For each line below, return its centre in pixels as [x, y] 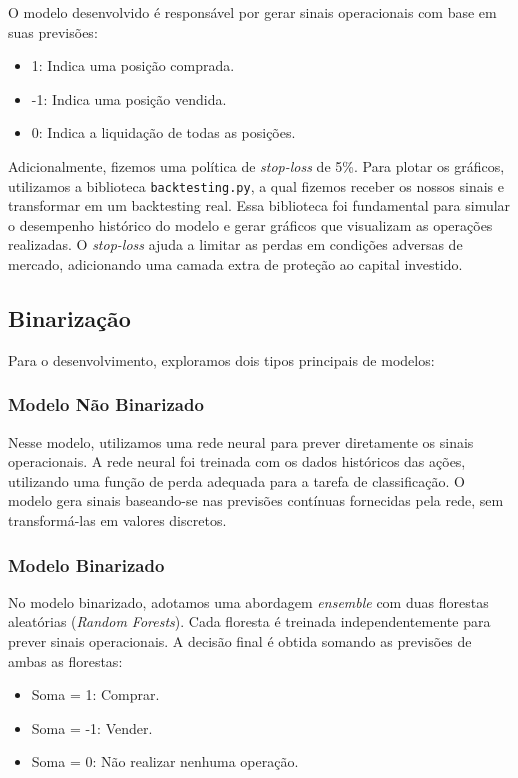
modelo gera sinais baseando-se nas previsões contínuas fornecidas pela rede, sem [256, 500]
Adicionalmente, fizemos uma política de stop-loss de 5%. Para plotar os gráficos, [256, 165]
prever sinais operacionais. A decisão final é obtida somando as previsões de [240, 640]
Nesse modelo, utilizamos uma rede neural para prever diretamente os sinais [241, 441]
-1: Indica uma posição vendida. [129, 98]
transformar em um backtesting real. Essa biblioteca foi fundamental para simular [259, 205]
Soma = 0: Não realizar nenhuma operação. [165, 761]
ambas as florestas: [65, 660]
